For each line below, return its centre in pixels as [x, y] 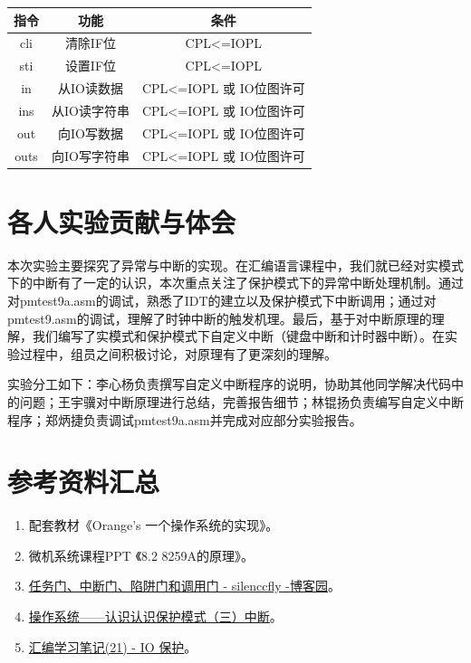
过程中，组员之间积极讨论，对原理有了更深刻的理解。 [178, 353]
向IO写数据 [91, 133]
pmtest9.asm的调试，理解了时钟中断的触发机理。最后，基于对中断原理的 [220, 318]
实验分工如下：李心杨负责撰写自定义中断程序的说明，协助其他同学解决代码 [229, 384]
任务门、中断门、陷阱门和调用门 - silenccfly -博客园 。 [185, 586]
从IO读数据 [91, 88]
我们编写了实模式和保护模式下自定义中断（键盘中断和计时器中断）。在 [238, 336]
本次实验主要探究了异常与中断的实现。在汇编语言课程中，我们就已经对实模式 [235, 265]
